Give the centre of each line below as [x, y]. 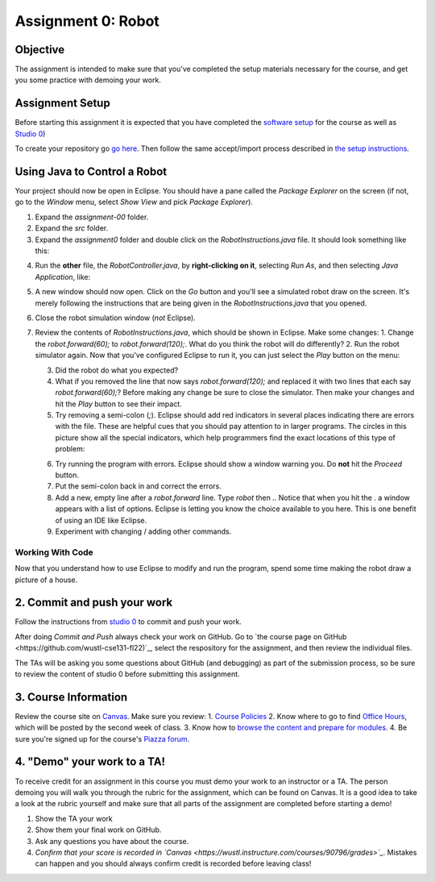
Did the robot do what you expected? [117, 370]
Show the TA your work [74, 818]
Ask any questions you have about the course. [112, 841]
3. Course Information [71, 697]
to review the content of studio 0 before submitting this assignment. [128, 674]
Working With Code [54, 552]
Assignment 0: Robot [87, 21]
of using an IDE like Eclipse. [101, 520]
